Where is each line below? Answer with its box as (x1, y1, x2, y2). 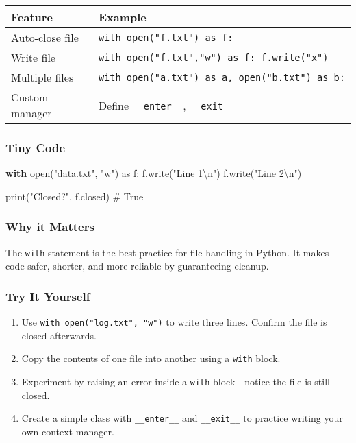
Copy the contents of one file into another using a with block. (21, 351, 281, 366)
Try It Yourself (5, 287, 90, 304)
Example (98, 9, 147, 25)
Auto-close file (11, 29, 79, 45)
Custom (11, 89, 49, 105)
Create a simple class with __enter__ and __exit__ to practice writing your (21, 411, 343, 425)
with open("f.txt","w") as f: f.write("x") (98, 51, 329, 63)
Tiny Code (5, 139, 66, 156)
